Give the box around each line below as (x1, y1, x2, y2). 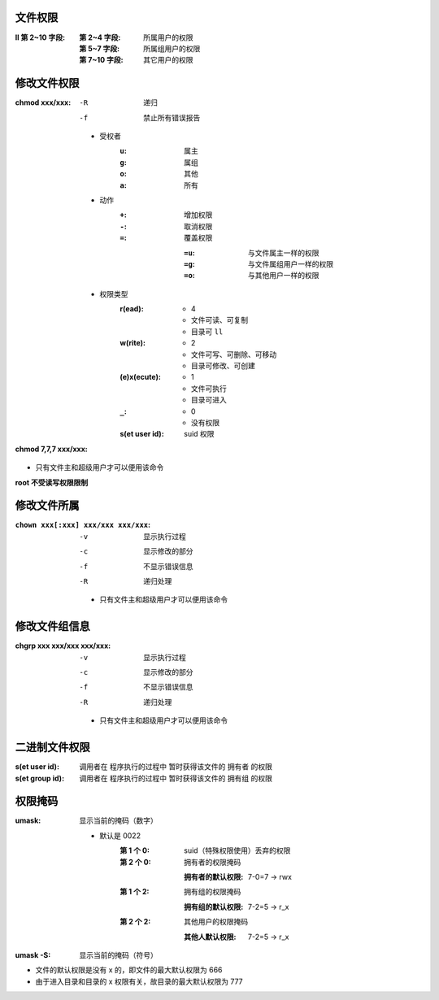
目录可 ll (191, 326, 224, 337)
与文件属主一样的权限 (248, 248, 319, 258)
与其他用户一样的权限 (248, 271, 319, 280)
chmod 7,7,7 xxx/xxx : (15, 444, 89, 454)
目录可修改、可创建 (191, 361, 255, 371)
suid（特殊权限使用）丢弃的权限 (184, 846, 291, 855)
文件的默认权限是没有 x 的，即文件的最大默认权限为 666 (35, 965, 223, 975)
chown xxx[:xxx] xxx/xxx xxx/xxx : (15, 520, 150, 530)
